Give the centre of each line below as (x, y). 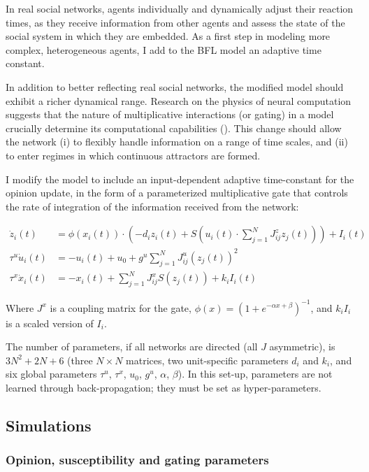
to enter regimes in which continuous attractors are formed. (133, 155)
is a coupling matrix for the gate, (121, 307)
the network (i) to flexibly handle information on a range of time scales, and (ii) (177, 142)
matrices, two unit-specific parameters (207, 360)
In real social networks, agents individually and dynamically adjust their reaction (180, 8)
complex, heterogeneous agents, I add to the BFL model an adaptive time (164, 49)
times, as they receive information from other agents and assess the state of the (175, 22)
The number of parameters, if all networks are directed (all (132, 346)
